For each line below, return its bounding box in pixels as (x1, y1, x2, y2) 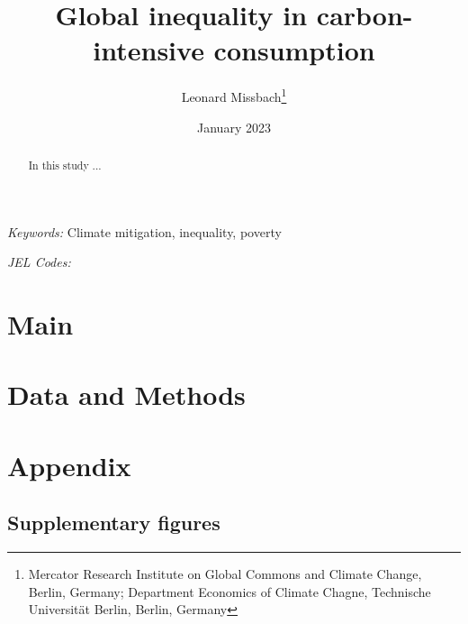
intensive (93, 32, 204, 69)
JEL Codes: (7, 252, 71, 271)
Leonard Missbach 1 (181, 85, 287, 106)
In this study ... (28, 157, 102, 172)
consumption (213, 32, 375, 69)
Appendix (7, 446, 131, 483)
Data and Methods (7, 376, 246, 413)
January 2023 (197, 117, 271, 136)
